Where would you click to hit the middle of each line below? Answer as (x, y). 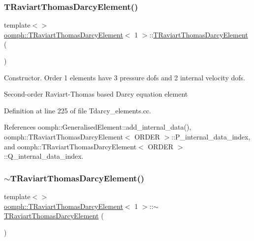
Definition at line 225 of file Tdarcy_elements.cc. (78, 110)
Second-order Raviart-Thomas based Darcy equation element (96, 94)
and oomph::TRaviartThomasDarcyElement (70, 146)
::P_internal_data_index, (211, 136)
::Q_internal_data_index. (44, 156)
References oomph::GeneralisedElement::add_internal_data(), (98, 127)
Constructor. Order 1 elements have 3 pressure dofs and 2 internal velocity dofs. (125, 77)
